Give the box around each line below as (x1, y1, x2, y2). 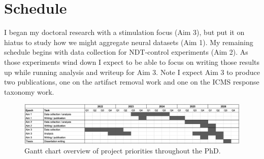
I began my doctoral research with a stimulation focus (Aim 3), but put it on (4, 27, 245, 37)
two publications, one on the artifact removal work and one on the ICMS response (4, 76, 259, 87)
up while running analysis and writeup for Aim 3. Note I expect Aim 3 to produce (4, 66, 260, 77)
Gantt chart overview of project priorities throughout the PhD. (24, 145, 221, 156)
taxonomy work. (4, 86, 54, 97)
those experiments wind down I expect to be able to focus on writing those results (4, 56, 259, 67)
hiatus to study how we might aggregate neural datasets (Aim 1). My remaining (4, 36, 253, 47)
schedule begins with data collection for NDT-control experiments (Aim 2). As (4, 47, 248, 57)
